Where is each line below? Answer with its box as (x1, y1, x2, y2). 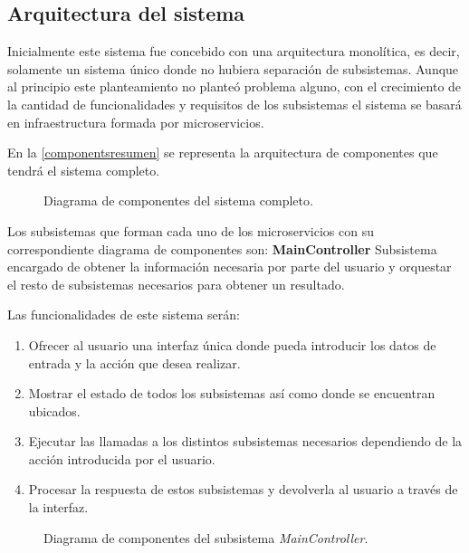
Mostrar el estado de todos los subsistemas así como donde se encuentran (28, 384, 435, 403)
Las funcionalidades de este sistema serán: (7, 305, 240, 324)
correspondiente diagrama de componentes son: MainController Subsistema (7, 239, 437, 258)
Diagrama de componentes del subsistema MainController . (43, 528, 368, 547)
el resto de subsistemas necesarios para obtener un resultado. (7, 274, 345, 293)
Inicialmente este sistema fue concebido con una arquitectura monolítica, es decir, (7, 42, 460, 61)
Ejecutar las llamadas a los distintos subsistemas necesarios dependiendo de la (28, 432, 463, 451)
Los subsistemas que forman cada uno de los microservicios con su (7, 221, 375, 240)
